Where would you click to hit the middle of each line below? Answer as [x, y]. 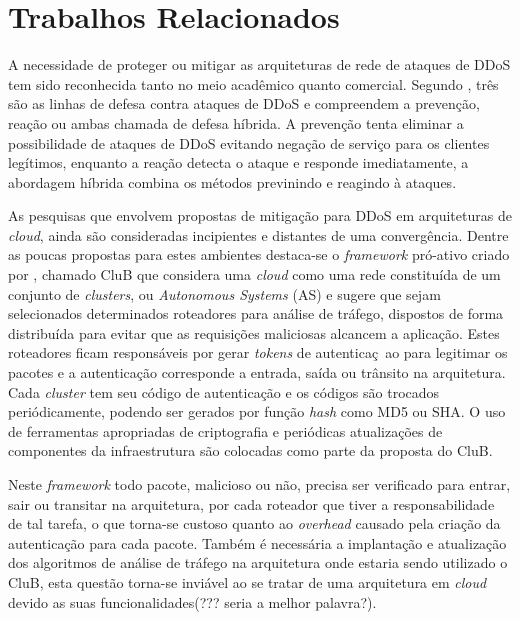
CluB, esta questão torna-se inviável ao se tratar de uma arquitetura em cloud [247, 581]
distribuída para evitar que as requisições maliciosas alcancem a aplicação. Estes [254, 332]
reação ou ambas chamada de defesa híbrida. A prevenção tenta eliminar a [236, 122]
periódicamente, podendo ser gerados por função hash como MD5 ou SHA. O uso [257, 411]
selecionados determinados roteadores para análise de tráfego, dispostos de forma [256, 313]
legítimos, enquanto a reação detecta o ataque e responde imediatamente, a [238, 162]
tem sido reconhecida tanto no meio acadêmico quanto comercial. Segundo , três [253, 83]
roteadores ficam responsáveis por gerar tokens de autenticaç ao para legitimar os [258, 352]
